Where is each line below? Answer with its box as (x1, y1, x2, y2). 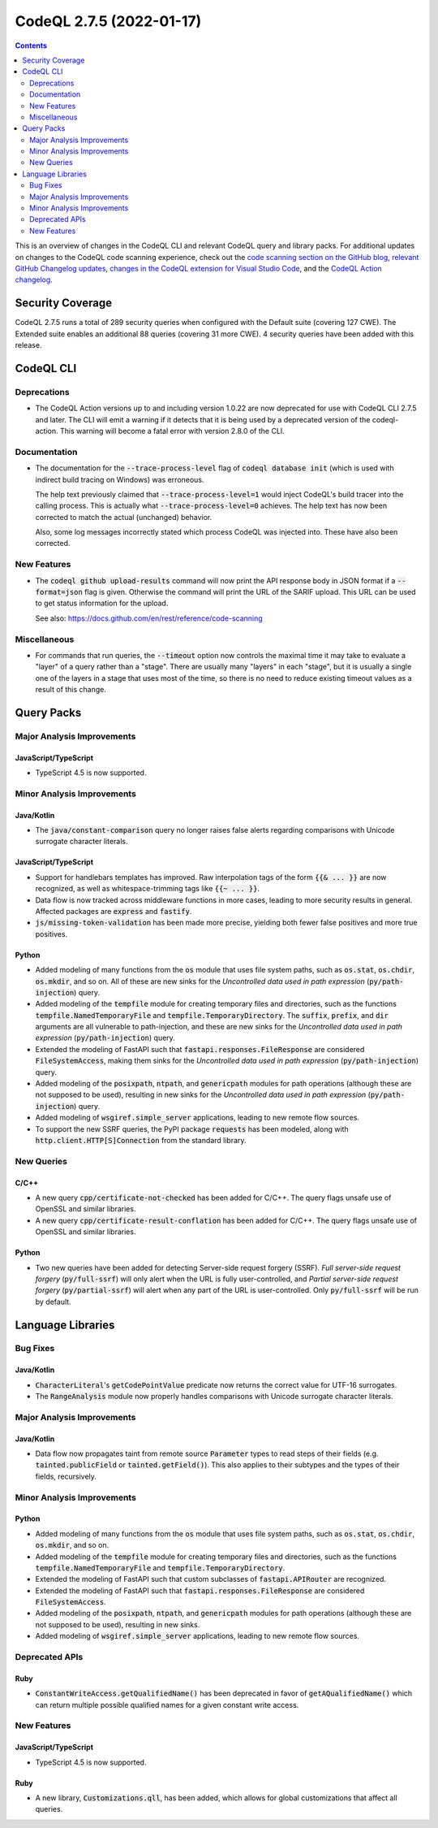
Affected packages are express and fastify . (35, 906, 192, 916)
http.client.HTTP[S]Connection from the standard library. (35, 1136, 247, 1145)
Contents (15, 41, 48, 50)
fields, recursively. (35, 1471, 97, 1481)
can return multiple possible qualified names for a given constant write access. (35, 1700, 299, 1709)
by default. (35, 1297, 72, 1306)
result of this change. (35, 685, 107, 695)
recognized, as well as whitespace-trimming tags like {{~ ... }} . (35, 884, 260, 894)
